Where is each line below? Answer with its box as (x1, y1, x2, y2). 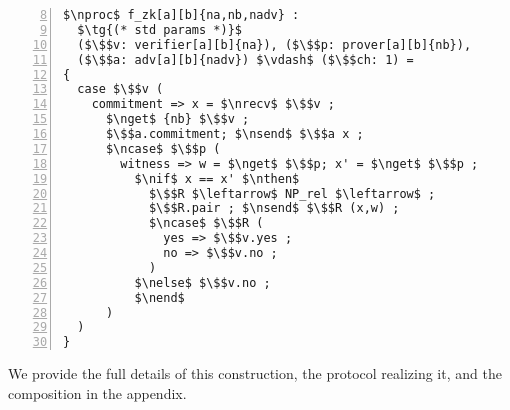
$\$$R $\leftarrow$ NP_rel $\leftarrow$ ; (148, 186, 436, 201)
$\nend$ (134, 290, 185, 305)
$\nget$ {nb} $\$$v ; (105, 112, 250, 127)
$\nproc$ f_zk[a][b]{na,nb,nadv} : (63, 8, 300, 22)
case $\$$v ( (77, 82, 164, 97)
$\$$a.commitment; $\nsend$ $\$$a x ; (105, 127, 364, 141)
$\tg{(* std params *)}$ (77, 22, 242, 37)
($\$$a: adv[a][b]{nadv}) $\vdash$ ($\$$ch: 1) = (77, 52, 414, 67)
